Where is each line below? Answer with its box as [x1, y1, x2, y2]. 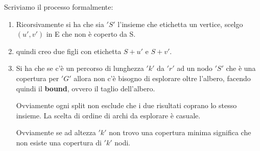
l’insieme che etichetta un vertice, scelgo [117, 18, 243, 29]
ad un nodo [177, 63, 212, 73]
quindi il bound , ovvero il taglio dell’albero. [16, 83, 155, 93]
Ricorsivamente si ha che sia [16, 18, 104, 29]
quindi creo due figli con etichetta [16, 45, 122, 56]
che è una [226, 63, 256, 73]
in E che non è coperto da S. [46, 29, 136, 39]
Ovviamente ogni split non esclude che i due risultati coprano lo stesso [16, 100, 237, 111]
